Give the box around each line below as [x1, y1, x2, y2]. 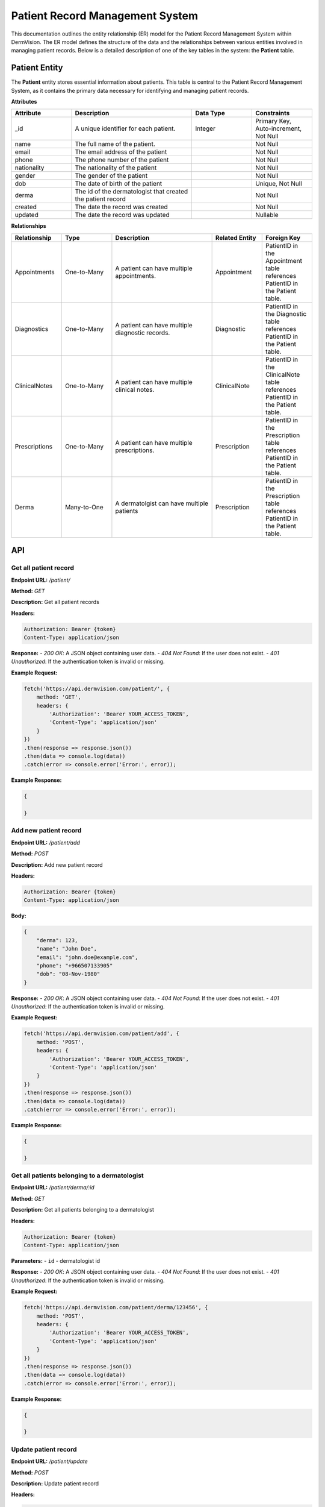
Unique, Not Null [255, 180, 302, 188]
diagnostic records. [115, 329, 170, 337]
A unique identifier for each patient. [75, 124, 176, 133]
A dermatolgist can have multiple [115, 499, 209, 508]
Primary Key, [255, 117, 291, 125]
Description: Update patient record [11, 1480, 99, 1487]
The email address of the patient [75, 148, 167, 156]
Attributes [11, 98, 37, 105]
